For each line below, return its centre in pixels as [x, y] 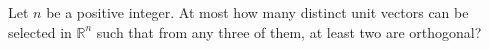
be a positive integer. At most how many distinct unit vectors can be [257, 12]
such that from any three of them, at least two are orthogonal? [289, 31]
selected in [40, 31]
